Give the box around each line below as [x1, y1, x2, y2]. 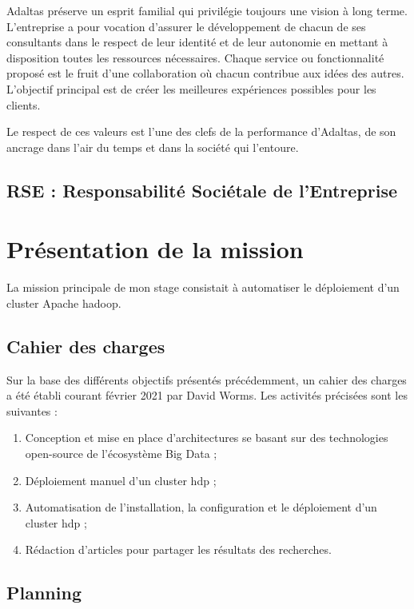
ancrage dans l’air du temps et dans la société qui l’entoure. [6, 138, 299, 155]
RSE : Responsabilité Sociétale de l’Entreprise [6, 177, 398, 202]
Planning [6, 580, 82, 605]
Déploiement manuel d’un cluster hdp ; [25, 472, 217, 488]
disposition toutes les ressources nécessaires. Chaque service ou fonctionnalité [6, 49, 384, 66]
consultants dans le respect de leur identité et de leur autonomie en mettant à [6, 34, 388, 50]
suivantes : [6, 402, 58, 419]
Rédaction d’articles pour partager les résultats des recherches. [25, 541, 332, 558]
